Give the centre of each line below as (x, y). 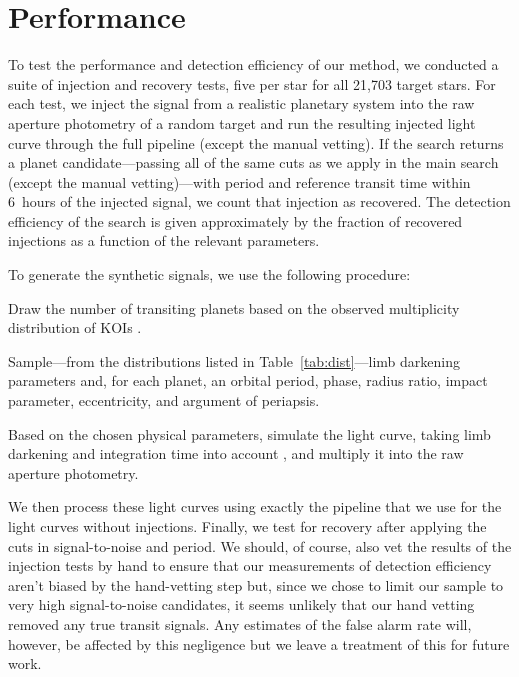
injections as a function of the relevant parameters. (164, 240)
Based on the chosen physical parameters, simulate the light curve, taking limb (249, 433)
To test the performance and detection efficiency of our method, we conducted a (253, 64)
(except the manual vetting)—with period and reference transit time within (239, 181)
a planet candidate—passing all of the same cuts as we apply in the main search (253, 162)
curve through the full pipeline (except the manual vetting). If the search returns (256, 142)
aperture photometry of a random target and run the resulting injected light (242, 122)
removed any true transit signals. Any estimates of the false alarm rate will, (240, 623)
